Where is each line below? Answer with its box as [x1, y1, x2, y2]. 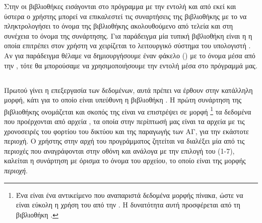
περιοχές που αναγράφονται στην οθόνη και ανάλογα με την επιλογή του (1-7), [4, 145, 235, 156]
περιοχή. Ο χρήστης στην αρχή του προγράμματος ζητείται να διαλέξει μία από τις [4, 136, 245, 146]
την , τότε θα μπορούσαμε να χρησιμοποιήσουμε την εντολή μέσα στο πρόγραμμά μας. [4, 60, 257, 70]
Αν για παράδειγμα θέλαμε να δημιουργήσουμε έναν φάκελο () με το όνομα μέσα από [4, 50, 255, 60]
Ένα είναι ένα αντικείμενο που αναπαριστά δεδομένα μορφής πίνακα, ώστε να [16, 189, 243, 200]
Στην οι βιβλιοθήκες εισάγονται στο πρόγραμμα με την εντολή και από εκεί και [4, 1, 236, 11]
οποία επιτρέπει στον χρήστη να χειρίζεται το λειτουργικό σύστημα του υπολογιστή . [4, 40, 251, 51]
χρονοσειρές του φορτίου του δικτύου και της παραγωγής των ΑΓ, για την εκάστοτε [4, 126, 249, 136]
